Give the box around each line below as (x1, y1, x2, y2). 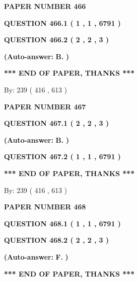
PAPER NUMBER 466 (4, 1, 86, 11)
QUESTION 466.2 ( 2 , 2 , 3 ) (4, 34, 109, 45)
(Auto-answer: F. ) (4, 251, 69, 262)
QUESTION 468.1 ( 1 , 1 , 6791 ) (4, 218, 121, 228)
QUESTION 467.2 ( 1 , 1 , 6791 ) (4, 151, 121, 162)
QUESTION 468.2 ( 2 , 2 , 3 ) (4, 235, 109, 245)
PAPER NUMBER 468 (4, 201, 86, 212)
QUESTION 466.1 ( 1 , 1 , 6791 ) (4, 17, 121, 28)
